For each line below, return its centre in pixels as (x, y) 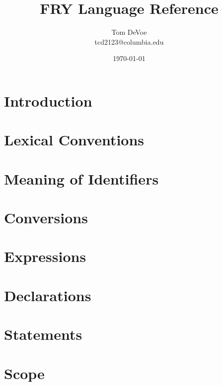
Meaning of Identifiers (81, 178)
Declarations (48, 295)
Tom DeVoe (129, 32)
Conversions (46, 218)
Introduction (48, 100)
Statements (43, 334)
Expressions (45, 256)
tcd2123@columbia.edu (129, 41)
